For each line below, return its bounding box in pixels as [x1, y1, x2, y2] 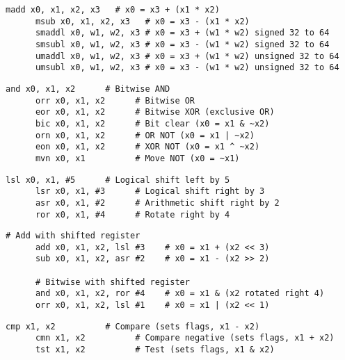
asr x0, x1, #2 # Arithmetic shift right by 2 [35, 197, 280, 208]
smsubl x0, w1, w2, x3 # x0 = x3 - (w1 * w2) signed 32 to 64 [35, 39, 330, 49]
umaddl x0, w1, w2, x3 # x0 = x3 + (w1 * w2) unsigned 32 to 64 [35, 51, 339, 61]
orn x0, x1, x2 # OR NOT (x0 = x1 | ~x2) [35, 130, 255, 140]
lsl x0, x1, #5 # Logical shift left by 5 [6, 174, 230, 185]
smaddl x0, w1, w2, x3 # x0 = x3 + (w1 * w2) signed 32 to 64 [35, 28, 330, 38]
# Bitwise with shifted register [35, 277, 190, 287]
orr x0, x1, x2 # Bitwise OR [35, 95, 195, 106]
